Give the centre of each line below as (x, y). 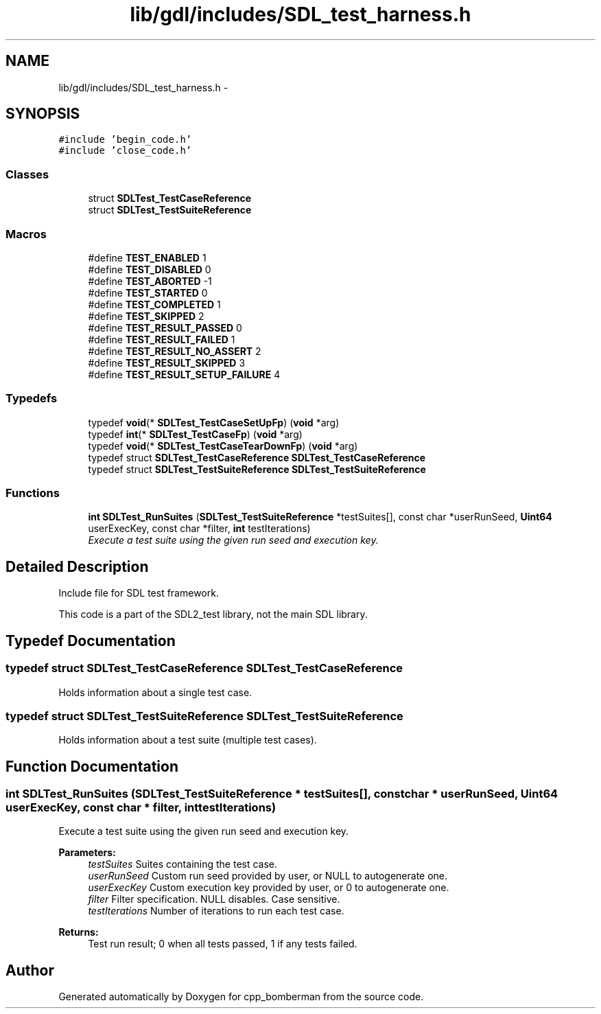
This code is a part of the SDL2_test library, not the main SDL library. (213, 614)
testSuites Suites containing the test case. (183, 864)
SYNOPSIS (43, 114)
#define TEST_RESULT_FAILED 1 (162, 339)
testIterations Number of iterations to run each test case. (216, 911)
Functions (33, 493)
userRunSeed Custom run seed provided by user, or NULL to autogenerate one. (268, 876)
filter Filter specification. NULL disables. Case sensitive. (214, 899)
